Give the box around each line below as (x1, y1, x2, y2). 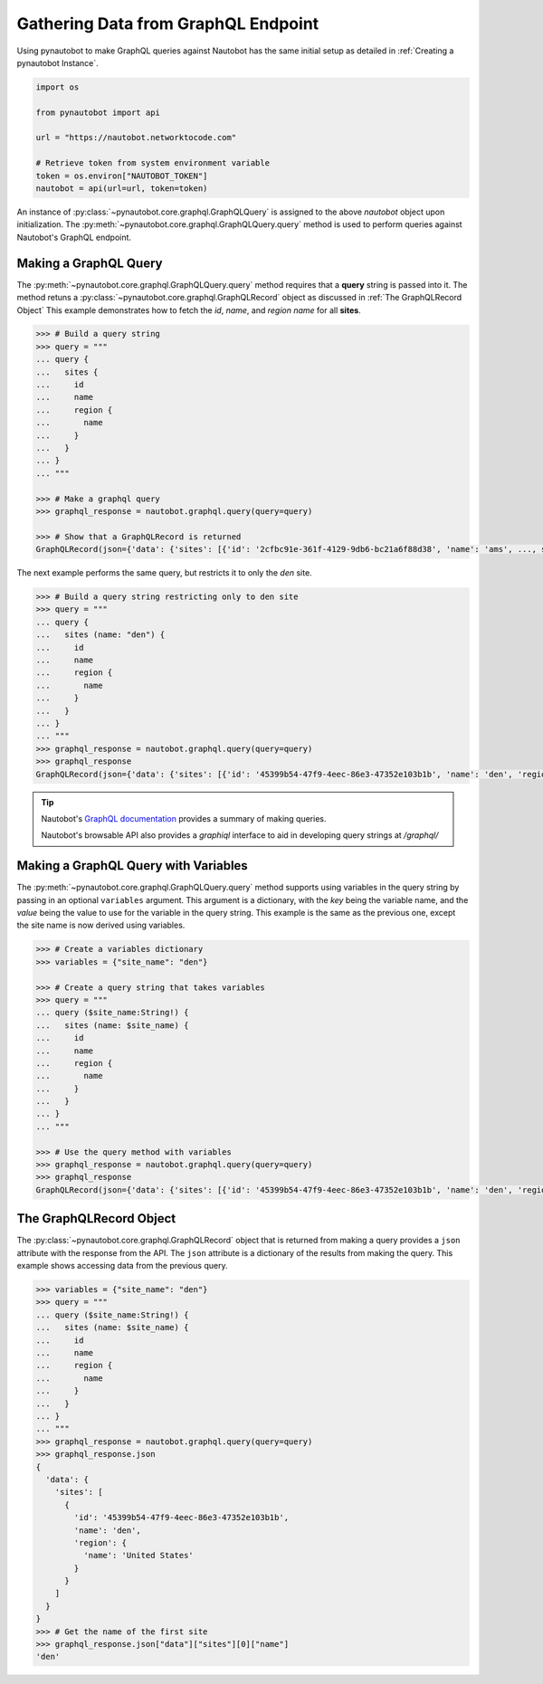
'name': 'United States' (82, 1550, 194, 1561)
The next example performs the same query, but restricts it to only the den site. (16, 567, 312, 578)
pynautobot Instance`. (16, 57, 99, 68)
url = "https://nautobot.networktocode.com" (35, 132, 237, 143)
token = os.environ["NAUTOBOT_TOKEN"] (35, 170, 208, 181)
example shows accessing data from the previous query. (16, 1261, 228, 1271)
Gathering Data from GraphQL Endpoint (16, 14, 319, 33)
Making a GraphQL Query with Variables (16, 858, 248, 873)
